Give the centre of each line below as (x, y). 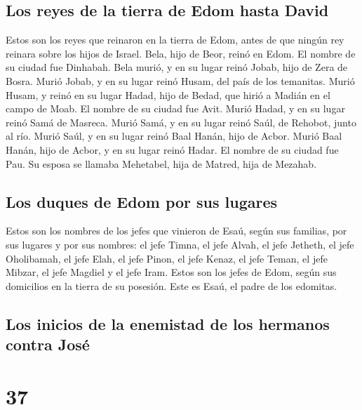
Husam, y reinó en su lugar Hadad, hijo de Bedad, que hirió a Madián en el (168, 94)
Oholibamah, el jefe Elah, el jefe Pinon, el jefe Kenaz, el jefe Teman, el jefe (167, 258)
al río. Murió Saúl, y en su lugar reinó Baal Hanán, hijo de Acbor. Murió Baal (174, 136)
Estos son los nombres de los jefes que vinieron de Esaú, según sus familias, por (176, 231)
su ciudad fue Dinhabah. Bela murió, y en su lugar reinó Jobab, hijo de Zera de (177, 67)
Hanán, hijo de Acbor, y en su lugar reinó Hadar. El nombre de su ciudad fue (172, 149)
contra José (48, 344)
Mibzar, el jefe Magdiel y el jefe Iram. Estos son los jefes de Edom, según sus (171, 272)
